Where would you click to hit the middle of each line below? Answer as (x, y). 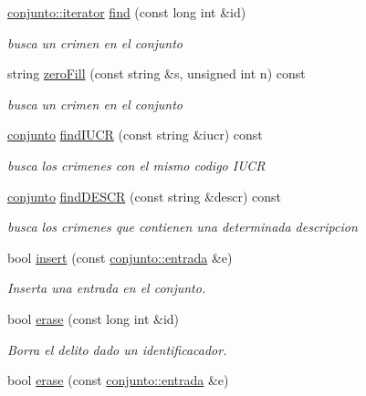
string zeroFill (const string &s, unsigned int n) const (157, 73)
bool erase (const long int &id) (94, 318)
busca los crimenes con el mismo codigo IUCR (136, 165)
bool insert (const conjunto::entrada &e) (120, 257)
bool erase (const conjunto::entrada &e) (118, 380)
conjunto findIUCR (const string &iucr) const (135, 135)
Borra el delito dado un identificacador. (117, 349)
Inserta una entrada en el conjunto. (107, 288)
